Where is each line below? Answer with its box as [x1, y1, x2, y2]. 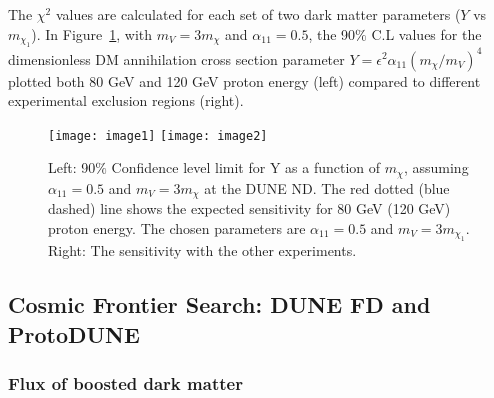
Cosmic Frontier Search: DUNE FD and [8, 289, 431, 320]
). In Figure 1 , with [31, 23, 153, 44]
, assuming [403, 157, 469, 178]
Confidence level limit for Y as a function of [111, 157, 381, 178]
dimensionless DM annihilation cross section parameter [8, 48, 345, 69]
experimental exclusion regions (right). [8, 90, 244, 111]
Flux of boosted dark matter [8, 370, 243, 395]
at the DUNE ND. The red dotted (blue [204, 177, 450, 198]
